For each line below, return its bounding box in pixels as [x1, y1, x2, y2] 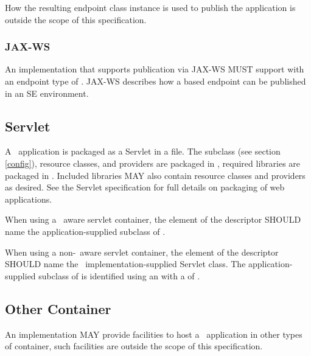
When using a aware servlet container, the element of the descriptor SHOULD [5, 213, 301, 226]
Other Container [5, 299, 111, 318]
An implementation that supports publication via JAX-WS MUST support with [5, 63, 304, 75]
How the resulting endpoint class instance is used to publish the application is [5, 1, 296, 13]
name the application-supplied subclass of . [5, 225, 166, 237]
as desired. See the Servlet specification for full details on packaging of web [5, 181, 285, 194]
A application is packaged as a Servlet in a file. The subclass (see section [5, 145, 281, 158]
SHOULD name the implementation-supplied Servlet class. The [5, 257, 246, 270]
